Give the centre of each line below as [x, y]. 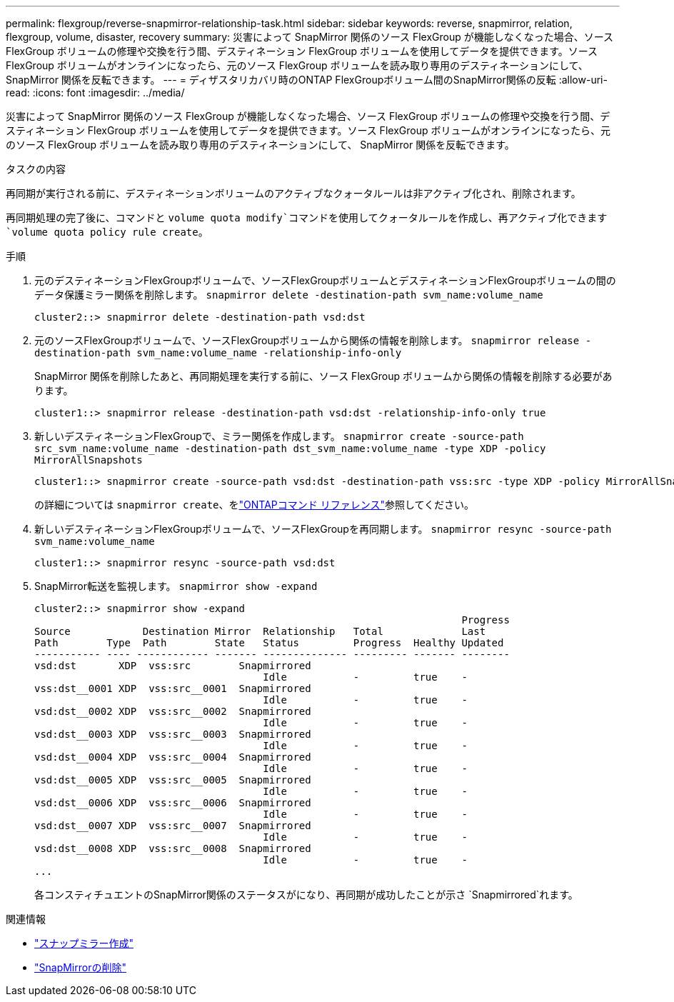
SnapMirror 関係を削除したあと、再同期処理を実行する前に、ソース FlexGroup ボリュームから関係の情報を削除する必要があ [323, 376]
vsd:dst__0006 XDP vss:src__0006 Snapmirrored [173, 803]
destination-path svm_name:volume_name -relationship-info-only [218, 353]
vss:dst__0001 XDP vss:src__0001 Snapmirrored [173, 688]
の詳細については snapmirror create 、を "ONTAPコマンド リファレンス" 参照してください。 [255, 505]
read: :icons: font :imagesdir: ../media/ [95, 92]
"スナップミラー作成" [84, 943]
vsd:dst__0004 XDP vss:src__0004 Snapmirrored [173, 757]
